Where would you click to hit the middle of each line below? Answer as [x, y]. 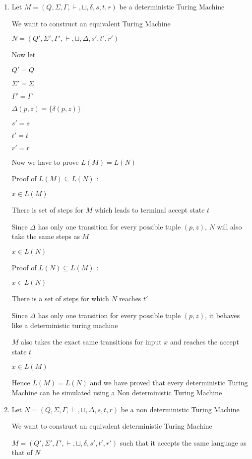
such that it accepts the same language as [183, 442]
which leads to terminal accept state [150, 209]
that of [22, 452]
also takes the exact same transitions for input [91, 342]
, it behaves [222, 315]
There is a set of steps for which [60, 298]
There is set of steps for [48, 209]
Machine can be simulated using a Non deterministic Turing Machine [117, 392]
